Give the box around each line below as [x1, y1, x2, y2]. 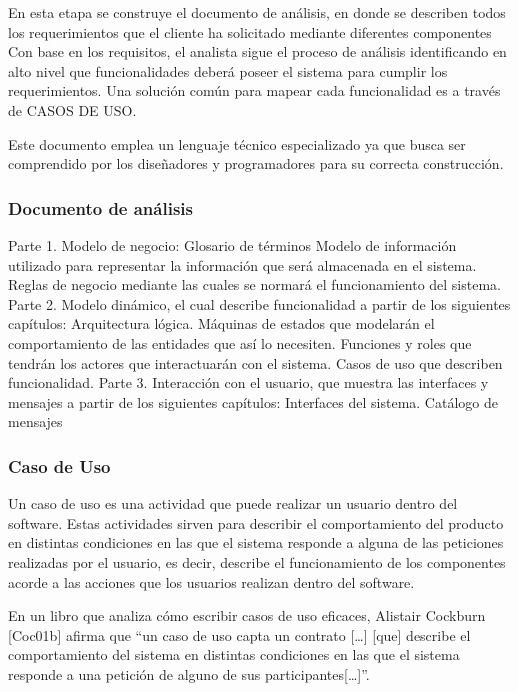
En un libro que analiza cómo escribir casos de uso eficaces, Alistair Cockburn [8, 605, 486, 626]
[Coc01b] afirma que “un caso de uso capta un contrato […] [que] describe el [8, 624, 471, 645]
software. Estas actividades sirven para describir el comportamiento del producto [8, 512, 504, 533]
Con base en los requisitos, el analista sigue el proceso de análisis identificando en [8, 41, 507, 62]
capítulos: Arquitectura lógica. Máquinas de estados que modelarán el [8, 313, 435, 334]
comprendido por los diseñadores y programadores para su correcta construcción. [8, 153, 504, 174]
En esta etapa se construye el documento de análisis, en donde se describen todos [8, 2, 506, 22]
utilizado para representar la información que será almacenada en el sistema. [8, 254, 477, 275]
